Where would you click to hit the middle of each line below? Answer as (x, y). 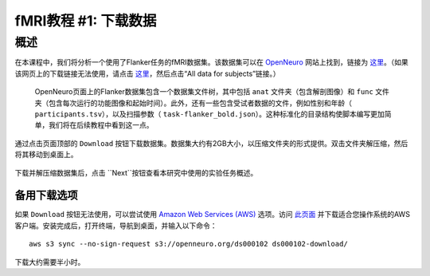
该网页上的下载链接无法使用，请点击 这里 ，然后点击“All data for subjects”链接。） (147, 73)
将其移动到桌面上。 (46, 155)
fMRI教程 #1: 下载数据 (86, 21)
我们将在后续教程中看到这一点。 (101, 125)
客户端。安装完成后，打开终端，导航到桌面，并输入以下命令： (116, 225)
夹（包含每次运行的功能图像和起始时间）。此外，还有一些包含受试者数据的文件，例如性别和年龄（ (193, 103)
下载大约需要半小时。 (50, 262)
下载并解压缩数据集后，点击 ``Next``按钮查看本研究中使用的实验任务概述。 (136, 172)
